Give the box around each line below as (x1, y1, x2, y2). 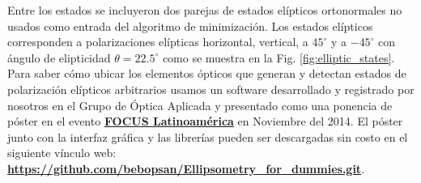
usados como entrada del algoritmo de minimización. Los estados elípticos (7, 17, 373, 34)
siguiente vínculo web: (7, 144, 117, 161)
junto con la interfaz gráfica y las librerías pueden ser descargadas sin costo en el (7, 128, 408, 145)
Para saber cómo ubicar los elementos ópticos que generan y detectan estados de (7, 65, 406, 82)
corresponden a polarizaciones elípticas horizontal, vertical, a (7, 33, 308, 50)
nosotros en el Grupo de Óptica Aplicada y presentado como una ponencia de (7, 96, 393, 113)
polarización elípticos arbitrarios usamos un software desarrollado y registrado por (7, 80, 415, 97)
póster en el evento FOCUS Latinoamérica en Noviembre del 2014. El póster (7, 113, 403, 130)
